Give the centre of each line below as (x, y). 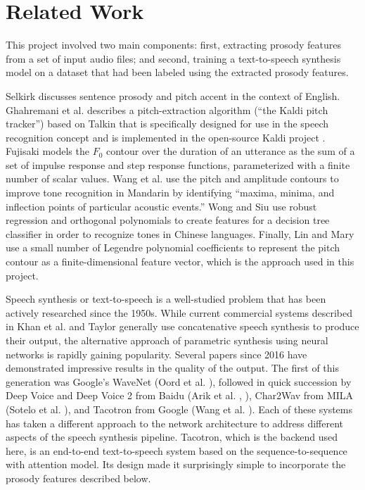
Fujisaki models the (47, 151)
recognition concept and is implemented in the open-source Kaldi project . (166, 137)
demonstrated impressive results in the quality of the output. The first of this (172, 368)
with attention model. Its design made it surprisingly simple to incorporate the (176, 464)
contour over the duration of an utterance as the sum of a (231, 151)
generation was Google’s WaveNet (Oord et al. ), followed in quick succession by (179, 381)
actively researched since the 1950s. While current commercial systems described (179, 312)
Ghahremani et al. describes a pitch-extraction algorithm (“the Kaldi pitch (167, 109)
